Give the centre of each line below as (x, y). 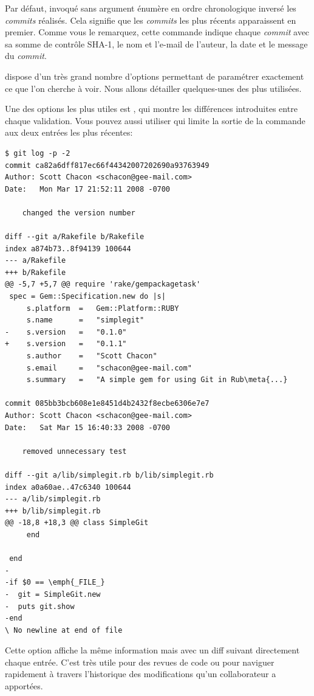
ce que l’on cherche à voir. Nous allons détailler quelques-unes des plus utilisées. (153, 88)
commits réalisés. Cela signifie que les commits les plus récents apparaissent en (151, 20)
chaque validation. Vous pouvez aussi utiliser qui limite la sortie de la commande (155, 120)
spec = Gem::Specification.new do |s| (87, 297)
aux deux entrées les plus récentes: (69, 132)
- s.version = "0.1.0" (66, 332)
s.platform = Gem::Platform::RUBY (103, 308)
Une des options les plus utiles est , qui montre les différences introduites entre (151, 109)
